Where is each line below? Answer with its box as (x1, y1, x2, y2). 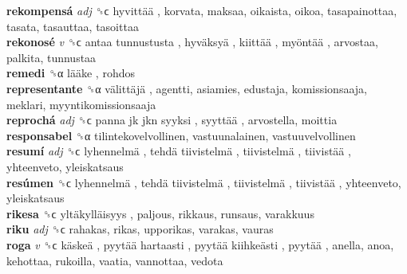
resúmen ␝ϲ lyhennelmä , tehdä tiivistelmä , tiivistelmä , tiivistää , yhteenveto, (6, 174, 401, 190)
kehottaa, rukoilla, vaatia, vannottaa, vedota (6, 252, 223, 268)
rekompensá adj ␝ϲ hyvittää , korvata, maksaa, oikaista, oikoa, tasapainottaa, (6, 2, 397, 18)
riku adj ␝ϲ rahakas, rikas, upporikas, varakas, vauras (6, 221, 274, 237)
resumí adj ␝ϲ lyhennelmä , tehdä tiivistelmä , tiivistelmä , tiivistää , (6, 143, 351, 159)
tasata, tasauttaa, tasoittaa (6, 18, 139, 34)
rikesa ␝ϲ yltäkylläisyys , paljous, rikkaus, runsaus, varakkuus (6, 205, 314, 221)
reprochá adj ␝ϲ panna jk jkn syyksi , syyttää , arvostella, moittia (6, 112, 338, 128)
